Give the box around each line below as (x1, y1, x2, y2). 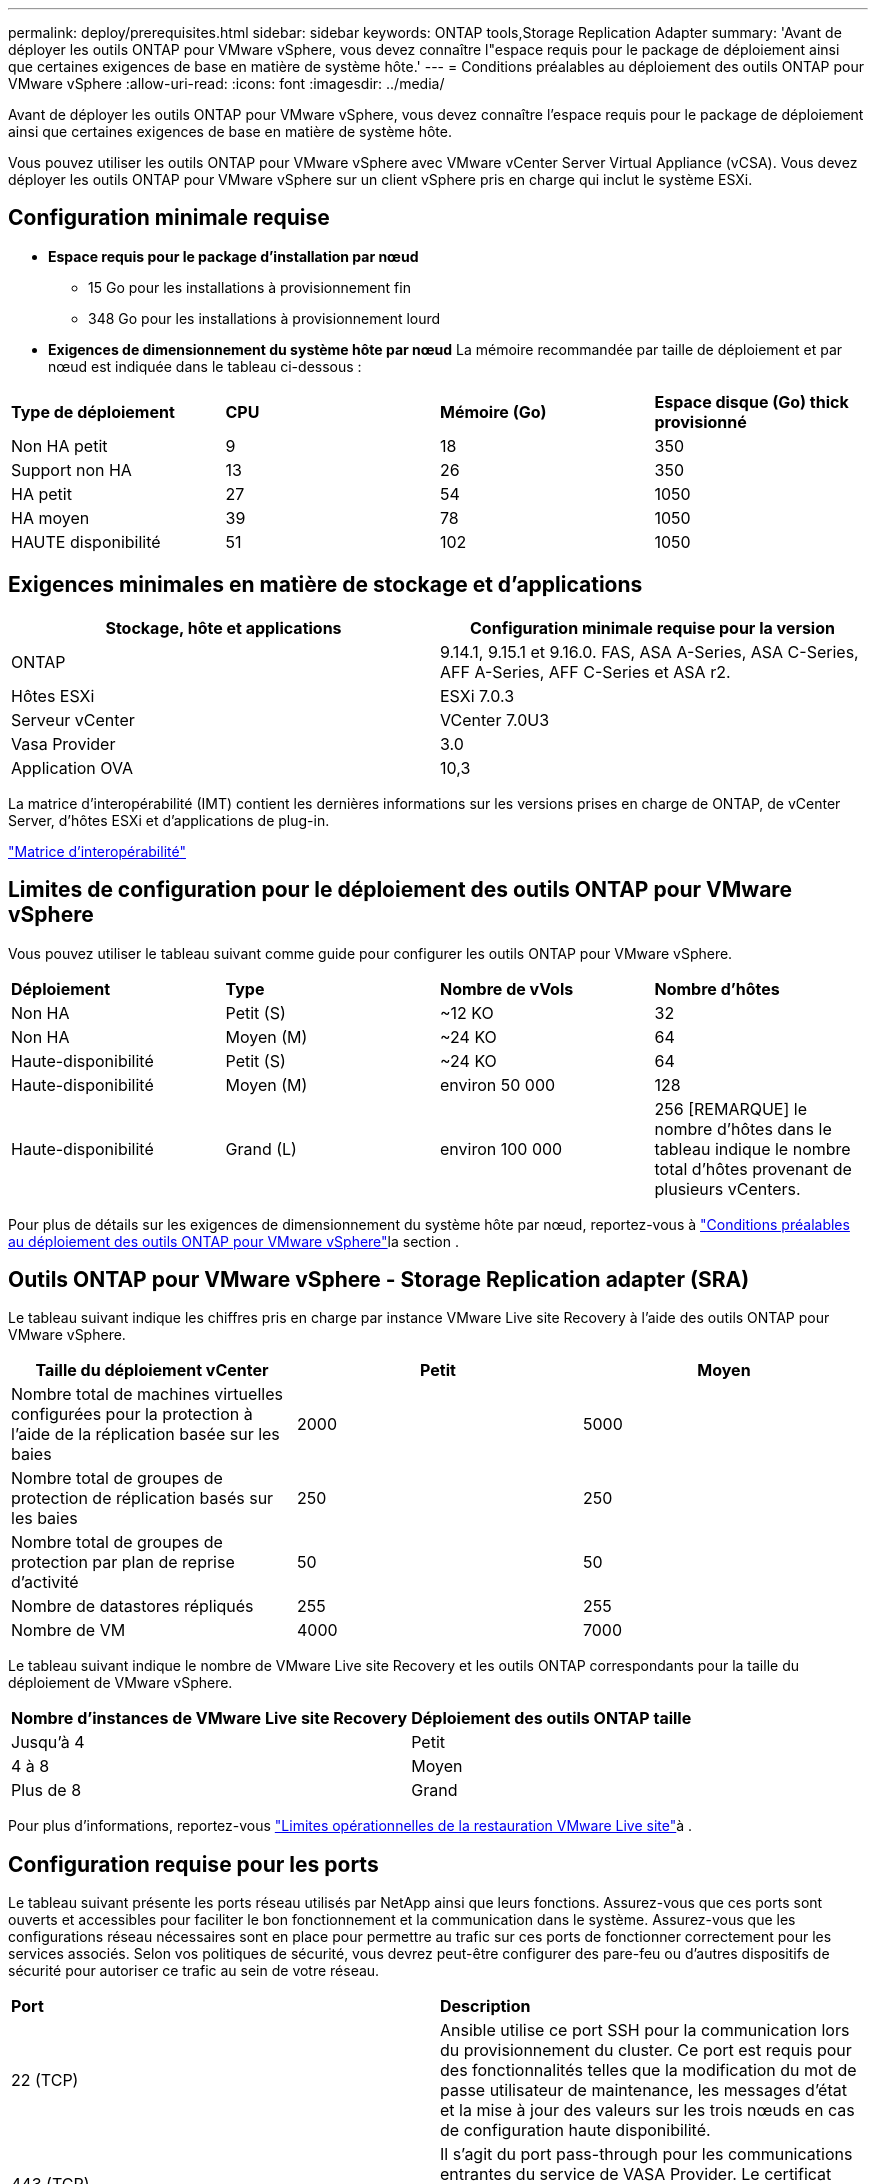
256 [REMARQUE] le (654, 1098, 808, 1119)
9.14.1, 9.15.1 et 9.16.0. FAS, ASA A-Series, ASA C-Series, (440, 641, 859, 662)
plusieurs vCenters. (654, 1178, 801, 1199)
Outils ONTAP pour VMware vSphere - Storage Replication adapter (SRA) (8, 1266, 750, 1292)
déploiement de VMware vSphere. (8, 1674, 233, 1692)
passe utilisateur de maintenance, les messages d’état (440, 2080, 847, 2101)
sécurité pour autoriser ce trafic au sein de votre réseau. (8, 1962, 380, 1980)
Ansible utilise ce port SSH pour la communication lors (440, 2020, 850, 2041)
